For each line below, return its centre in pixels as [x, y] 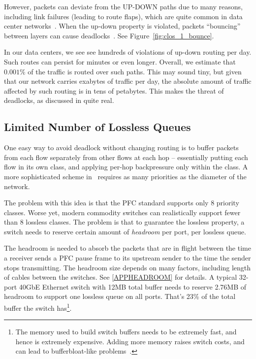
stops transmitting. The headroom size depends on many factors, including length [128, 267]
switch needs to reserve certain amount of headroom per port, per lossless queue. [125, 231]
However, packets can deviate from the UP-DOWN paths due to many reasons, [123, 6]
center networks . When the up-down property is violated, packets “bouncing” [122, 26]
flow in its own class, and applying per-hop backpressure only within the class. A [126, 167]
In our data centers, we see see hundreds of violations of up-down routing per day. [128, 52]
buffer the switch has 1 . [38, 307]
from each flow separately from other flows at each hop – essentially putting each [126, 157]
